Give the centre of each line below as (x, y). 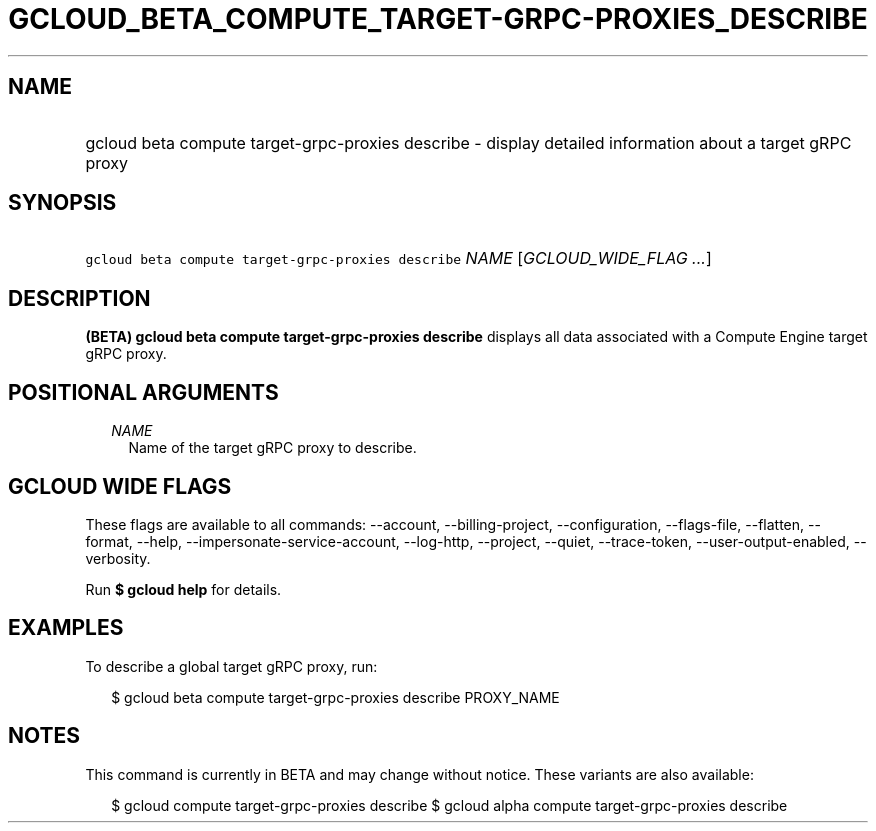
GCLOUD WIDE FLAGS (120, 486)
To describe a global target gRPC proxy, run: (231, 666)
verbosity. (118, 558)
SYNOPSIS (62, 203)
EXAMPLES (66, 628)
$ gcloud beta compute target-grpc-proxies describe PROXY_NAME (335, 697)
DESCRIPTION (79, 298)
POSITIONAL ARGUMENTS (143, 392)
